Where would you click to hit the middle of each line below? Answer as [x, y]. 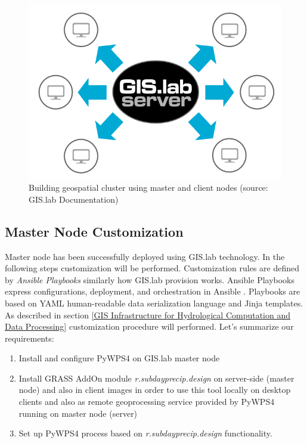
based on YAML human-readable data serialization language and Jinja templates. [154, 303]
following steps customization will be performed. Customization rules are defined [152, 268]
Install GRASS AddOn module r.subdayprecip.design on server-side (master [156, 378]
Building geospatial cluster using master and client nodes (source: [148, 188]
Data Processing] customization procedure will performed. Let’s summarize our [149, 326]
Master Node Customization [94, 231]
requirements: [30, 338]
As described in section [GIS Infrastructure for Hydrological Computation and [148, 315]
